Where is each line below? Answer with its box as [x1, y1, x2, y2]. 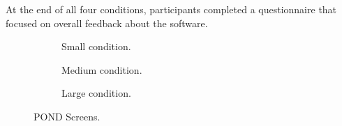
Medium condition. [61, 62, 142, 77]
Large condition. [61, 86, 131, 100]
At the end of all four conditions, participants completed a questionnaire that [6, 2, 337, 16]
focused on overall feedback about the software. [6, 15, 208, 30]
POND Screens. [34, 109, 101, 123]
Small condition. [61, 39, 131, 54]
